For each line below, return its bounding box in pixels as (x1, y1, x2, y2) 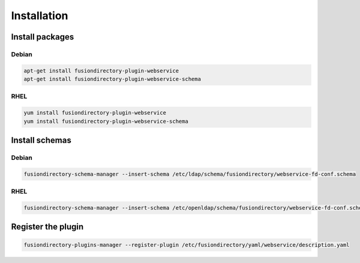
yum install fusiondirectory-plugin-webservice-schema (23, 117, 188, 125)
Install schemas (11, 135, 71, 146)
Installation (11, 9, 68, 22)
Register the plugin (11, 222, 84, 232)
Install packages (11, 32, 74, 42)
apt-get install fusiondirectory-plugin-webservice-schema (23, 75, 201, 83)
